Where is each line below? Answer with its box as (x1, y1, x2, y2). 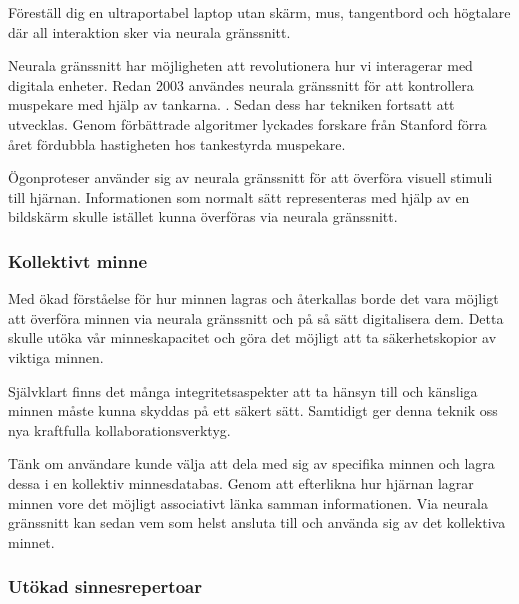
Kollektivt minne (8, 248, 148, 273)
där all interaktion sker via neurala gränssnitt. (8, 21, 291, 42)
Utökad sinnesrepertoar (8, 574, 202, 599)
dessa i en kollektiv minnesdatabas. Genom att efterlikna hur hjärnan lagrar (8, 472, 474, 493)
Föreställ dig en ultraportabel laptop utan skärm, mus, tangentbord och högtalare (8, 2, 511, 22)
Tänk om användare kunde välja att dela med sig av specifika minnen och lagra (8, 453, 495, 474)
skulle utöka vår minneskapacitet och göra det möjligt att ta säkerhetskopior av (8, 327, 497, 348)
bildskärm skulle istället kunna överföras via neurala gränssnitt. (8, 206, 398, 227)
